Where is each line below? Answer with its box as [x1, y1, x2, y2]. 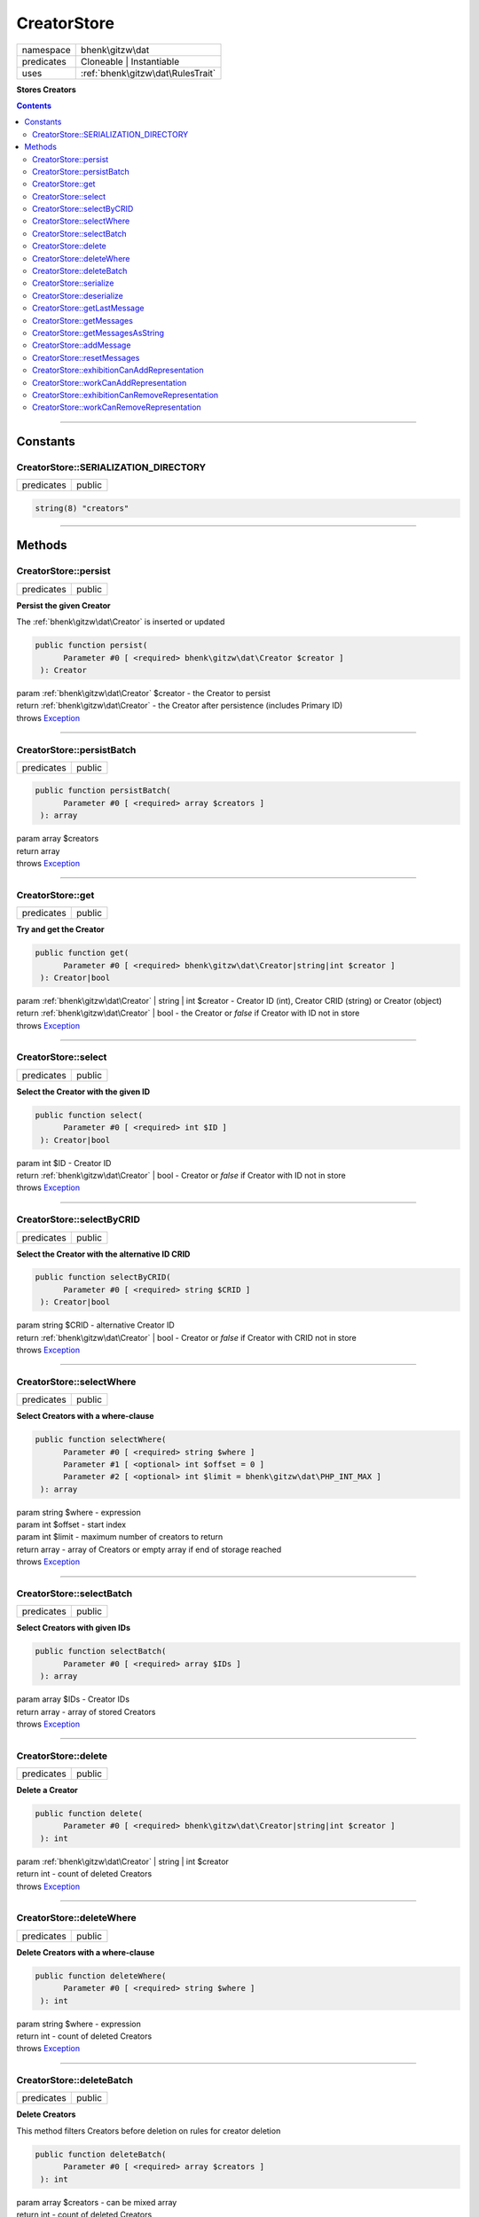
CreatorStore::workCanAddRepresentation [32, 377, 187, 388]
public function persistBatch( [35, 786, 172, 795]
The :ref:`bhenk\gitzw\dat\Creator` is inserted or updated [16, 616, 225, 627]
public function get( [35, 948, 130, 958]
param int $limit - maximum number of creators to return [16, 1532, 224, 1542]
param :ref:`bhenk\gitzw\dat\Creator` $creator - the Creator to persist [16, 687, 271, 698]
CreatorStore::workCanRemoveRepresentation [32, 402, 201, 412]
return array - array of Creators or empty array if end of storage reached [16, 1544, 282, 1555]
